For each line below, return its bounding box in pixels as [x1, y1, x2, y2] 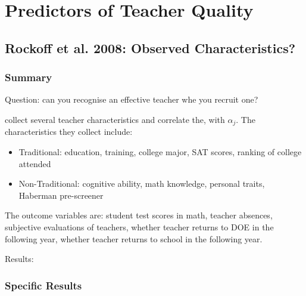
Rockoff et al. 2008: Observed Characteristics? [5, 38, 296, 57]
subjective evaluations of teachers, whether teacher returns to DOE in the [5, 220, 274, 233]
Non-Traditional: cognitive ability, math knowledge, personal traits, [18, 177, 265, 190]
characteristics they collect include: [5, 125, 133, 138]
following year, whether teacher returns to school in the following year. [5, 232, 263, 245]
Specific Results [5, 277, 82, 292]
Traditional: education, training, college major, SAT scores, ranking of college [18, 146, 302, 158]
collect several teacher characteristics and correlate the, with [5, 113, 225, 125]
